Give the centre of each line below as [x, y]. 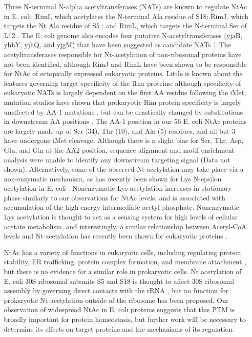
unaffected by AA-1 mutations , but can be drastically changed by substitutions [124, 111]
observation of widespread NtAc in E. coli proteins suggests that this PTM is [119, 309]
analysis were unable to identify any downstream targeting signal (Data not [117, 159]
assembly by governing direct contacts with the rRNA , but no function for [116, 290]
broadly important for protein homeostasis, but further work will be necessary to [125, 319]
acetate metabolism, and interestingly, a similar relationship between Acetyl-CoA [125, 226]
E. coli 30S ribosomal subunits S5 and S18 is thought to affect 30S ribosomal [119, 281]
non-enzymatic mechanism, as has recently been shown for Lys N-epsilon [113, 178]
